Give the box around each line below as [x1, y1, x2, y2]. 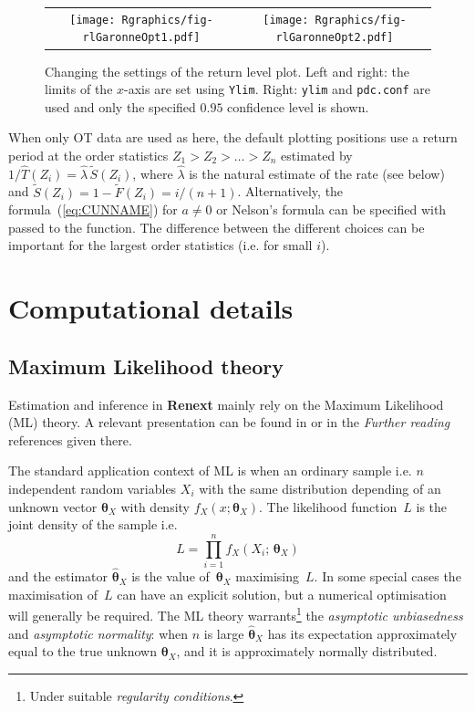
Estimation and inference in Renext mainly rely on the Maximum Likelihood [8, 394, 444, 413]
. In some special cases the [314, 567, 461, 586]
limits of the [45, 79, 113, 99]
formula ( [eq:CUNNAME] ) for [8, 200, 178, 219]
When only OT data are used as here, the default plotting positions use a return [8, 128, 458, 147]
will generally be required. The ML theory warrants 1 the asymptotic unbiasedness [8, 603, 463, 624]
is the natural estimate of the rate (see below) [189, 163, 445, 183]
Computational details [8, 289, 294, 327]
